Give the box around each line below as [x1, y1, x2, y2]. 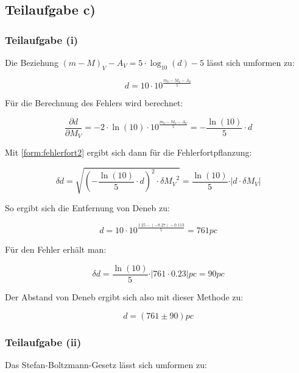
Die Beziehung [5, 56, 58, 68]
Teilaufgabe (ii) [5, 334, 82, 349]
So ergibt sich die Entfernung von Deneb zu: [5, 201, 170, 214]
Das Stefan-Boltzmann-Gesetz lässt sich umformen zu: [5, 358, 207, 371]
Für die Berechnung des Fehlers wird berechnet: [5, 96, 183, 109]
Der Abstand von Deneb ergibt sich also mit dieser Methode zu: [5, 291, 244, 303]
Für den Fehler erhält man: [5, 243, 107, 256]
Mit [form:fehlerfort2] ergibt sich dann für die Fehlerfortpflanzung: [5, 146, 252, 159]
